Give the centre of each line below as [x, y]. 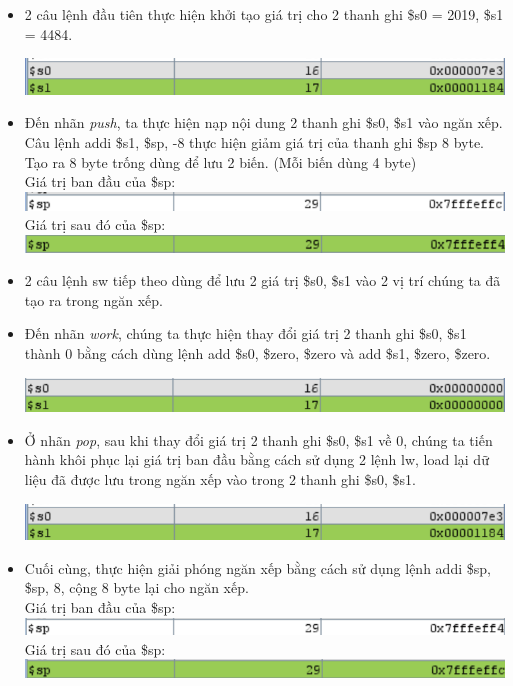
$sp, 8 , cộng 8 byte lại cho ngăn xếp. [136, 587]
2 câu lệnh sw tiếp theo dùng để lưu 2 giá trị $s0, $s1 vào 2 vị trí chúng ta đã [262, 280]
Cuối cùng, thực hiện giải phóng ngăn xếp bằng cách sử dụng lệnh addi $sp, [257, 567]
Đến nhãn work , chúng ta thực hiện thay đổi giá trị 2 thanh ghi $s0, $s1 [245, 333]
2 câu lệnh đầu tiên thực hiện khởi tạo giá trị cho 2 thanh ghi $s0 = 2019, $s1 [264, 14]
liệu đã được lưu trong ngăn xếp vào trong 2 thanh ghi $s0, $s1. [220, 479]
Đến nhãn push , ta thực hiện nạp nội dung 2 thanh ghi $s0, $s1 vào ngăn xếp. [263, 122]
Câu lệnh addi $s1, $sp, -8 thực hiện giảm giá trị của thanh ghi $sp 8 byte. [254, 141]
